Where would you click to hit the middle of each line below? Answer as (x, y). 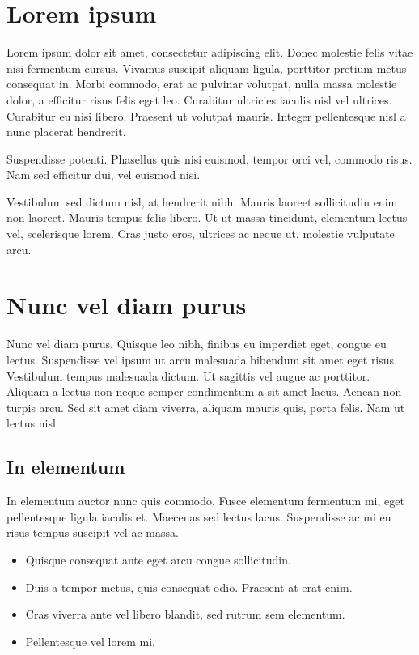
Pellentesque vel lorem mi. (90, 641)
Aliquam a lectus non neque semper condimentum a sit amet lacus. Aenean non (204, 391)
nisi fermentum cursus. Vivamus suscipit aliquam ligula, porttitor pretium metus (207, 68)
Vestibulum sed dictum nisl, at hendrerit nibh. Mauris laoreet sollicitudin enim (202, 201)
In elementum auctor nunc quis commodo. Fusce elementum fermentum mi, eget (205, 501)
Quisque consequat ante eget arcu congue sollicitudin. (158, 559)
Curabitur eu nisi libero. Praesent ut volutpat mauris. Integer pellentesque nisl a (206, 115)
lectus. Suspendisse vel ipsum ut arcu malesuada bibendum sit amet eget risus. (202, 359)
